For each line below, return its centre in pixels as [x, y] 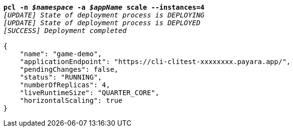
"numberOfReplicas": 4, [65, 85]
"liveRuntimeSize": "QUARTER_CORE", [90, 93]
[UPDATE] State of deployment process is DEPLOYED [102, 23]
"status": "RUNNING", [61, 77]
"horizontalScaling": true [71, 100]
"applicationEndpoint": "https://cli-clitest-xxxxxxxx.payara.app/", [155, 62]
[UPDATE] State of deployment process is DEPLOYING [104, 15]
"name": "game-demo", [61, 54]
